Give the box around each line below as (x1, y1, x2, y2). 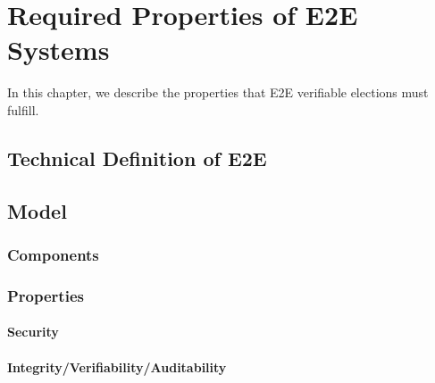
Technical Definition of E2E (7, 144, 267, 171)
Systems (7, 31, 110, 68)
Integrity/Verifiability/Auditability (7, 357, 227, 376)
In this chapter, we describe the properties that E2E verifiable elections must (7, 83, 429, 102)
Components (7, 243, 99, 265)
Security (7, 322, 59, 341)
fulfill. (7, 100, 39, 119)
